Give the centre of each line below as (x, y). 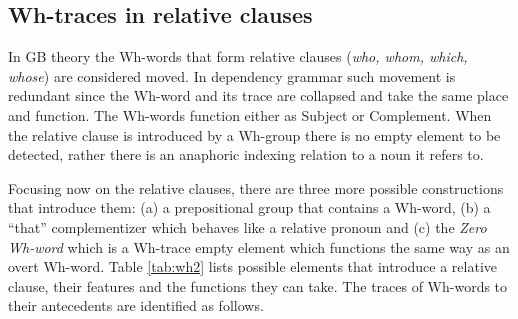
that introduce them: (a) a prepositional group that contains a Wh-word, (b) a (249, 207)
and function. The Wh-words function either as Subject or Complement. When (250, 114)
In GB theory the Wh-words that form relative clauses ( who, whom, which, (238, 56)
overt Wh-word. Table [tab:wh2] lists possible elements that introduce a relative (253, 266)
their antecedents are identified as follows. (136, 305)
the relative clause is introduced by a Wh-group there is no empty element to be (254, 134)
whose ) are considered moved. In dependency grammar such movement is (232, 75)
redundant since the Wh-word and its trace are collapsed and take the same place (258, 95)
